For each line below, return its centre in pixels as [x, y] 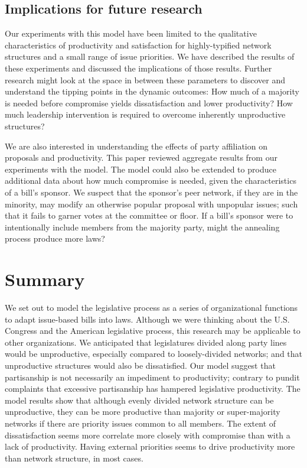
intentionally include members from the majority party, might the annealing [142, 227]
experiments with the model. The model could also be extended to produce [141, 169]
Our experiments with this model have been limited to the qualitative [131, 33]
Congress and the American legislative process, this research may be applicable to [153, 331]
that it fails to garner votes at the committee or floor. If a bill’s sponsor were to [149, 215]
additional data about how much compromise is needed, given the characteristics [151, 181]
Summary [45, 279]
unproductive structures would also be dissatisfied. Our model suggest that [140, 365]
